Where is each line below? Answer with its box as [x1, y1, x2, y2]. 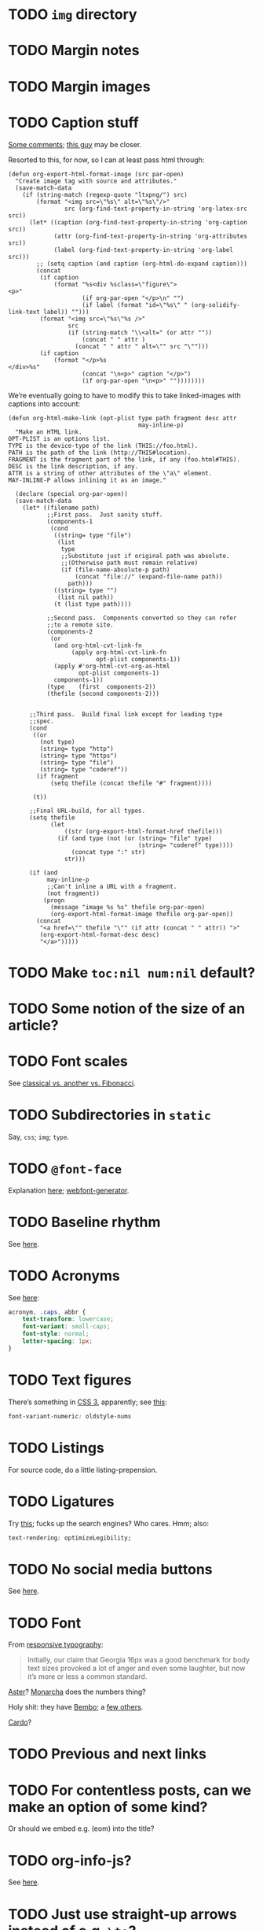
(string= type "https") [39, 752, 118, 760]
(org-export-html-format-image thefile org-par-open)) [49, 910, 234, 918]
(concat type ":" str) [71, 848, 146, 856]
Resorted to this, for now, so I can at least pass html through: [8, 155, 205, 165]
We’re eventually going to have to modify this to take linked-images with [8, 390, 241, 400]
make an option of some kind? [8, 1798, 208, 1816]
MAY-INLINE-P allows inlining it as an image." [8, 476, 167, 484]
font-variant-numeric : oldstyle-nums [8, 1412, 132, 1420]
